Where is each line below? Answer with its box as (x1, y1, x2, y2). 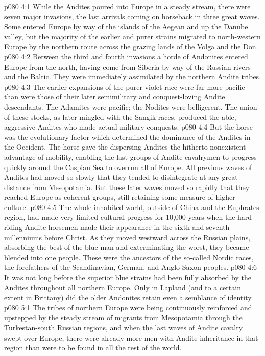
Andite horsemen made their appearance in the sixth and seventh (25, 222, 230, 233)
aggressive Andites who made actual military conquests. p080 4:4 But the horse (4, 121, 253, 132)
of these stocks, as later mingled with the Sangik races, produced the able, (4, 111, 236, 122)
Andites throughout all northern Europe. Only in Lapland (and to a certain (4, 282, 241, 292)
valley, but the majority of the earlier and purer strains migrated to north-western (4, 31, 261, 41)
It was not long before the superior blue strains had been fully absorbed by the (4, 272, 252, 283)
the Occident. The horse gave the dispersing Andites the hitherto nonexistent (4, 141, 246, 152)
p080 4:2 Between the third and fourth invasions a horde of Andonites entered (4, 51, 248, 61)
